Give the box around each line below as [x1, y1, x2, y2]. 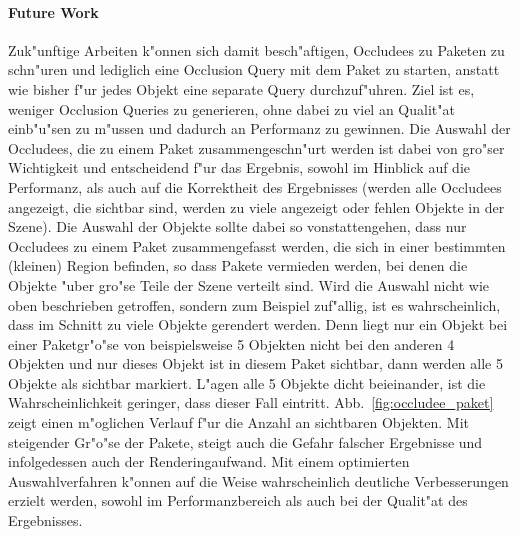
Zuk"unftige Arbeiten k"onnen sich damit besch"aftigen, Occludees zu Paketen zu [8, 39, 505, 60]
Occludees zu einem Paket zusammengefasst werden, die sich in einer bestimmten [8, 235, 506, 256]
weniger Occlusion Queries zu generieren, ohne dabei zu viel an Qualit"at [8, 98, 455, 119]
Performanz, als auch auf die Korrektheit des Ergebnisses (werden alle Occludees [8, 176, 502, 197]
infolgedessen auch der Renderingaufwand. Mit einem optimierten [8, 451, 410, 472]
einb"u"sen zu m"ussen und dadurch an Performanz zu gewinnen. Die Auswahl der [8, 118, 511, 139]
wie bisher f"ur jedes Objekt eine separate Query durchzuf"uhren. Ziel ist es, [8, 78, 475, 99]
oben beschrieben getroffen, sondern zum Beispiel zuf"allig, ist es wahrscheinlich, [8, 294, 501, 315]
